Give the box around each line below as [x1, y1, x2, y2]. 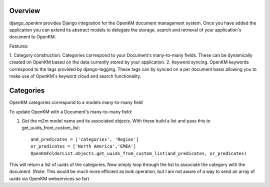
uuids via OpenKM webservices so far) [9, 175, 89, 181]
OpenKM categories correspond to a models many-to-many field [9, 99, 143, 105]
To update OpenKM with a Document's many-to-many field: [9, 108, 132, 114]
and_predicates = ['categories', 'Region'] [30, 136, 139, 142]
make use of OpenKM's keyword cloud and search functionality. [9, 73, 141, 79]
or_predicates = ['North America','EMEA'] [30, 143, 136, 149]
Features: [9, 43, 29, 49]
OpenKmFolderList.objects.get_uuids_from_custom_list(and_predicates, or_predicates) [30, 150, 247, 156]
